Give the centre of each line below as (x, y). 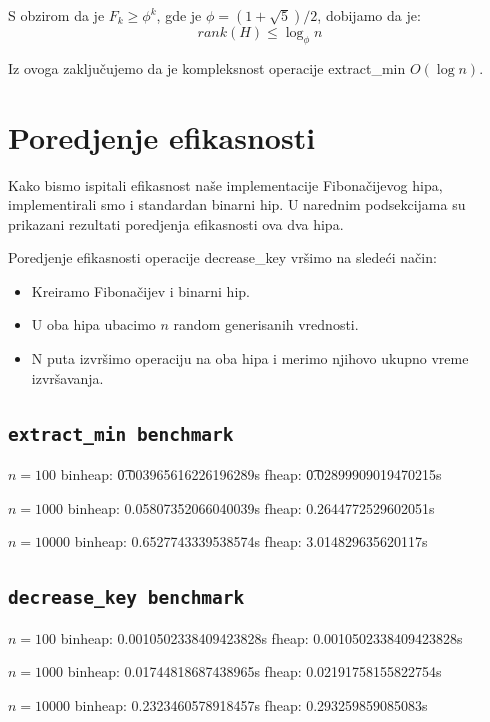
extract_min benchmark (121, 434)
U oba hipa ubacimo (93, 324)
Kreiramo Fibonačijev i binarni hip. (140, 290)
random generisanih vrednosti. (266, 324)
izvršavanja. (67, 377)
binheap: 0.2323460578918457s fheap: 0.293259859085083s (251, 704)
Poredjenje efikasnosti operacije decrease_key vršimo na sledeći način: (222, 257)
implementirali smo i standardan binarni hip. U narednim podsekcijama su (237, 204)
